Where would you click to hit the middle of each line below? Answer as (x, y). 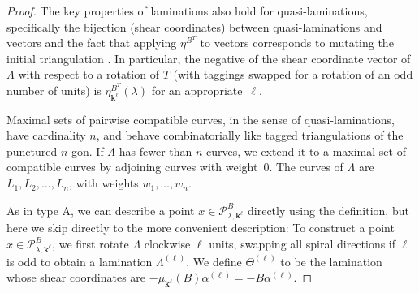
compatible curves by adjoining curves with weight (132, 167)
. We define (214, 261)
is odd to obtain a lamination (80, 261)
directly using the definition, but (328, 210)
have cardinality (46, 135)
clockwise (167, 243)
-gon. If (86, 151)
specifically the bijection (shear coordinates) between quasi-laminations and (194, 26)
